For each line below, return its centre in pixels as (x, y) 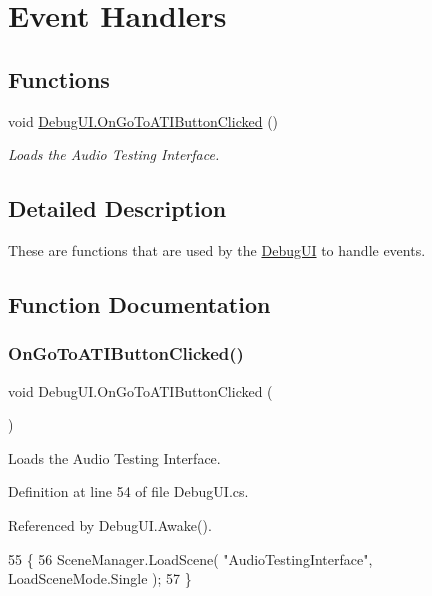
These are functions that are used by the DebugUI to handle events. (217, 249)
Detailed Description (117, 208)
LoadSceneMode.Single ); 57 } (100, 578)
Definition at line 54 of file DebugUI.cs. (128, 491)
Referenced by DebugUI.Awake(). (110, 524)
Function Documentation (139, 303)
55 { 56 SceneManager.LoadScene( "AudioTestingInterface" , (190, 558)
